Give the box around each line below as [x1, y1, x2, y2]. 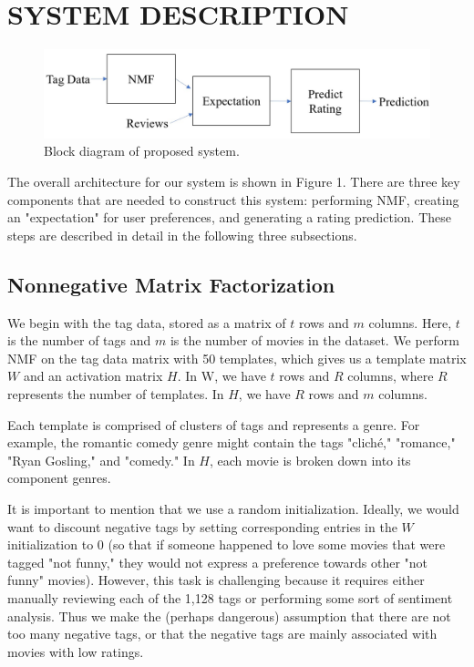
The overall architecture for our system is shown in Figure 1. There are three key [7, 172, 460, 191]
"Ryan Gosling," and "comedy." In [7, 450, 195, 469]
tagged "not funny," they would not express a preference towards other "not [7, 552, 428, 571]
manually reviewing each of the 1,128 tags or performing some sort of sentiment [7, 588, 453, 607]
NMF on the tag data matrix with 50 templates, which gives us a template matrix [7, 348, 467, 367]
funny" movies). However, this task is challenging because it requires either [7, 570, 425, 590]
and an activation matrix [23, 366, 163, 385]
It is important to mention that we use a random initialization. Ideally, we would [7, 498, 459, 518]
